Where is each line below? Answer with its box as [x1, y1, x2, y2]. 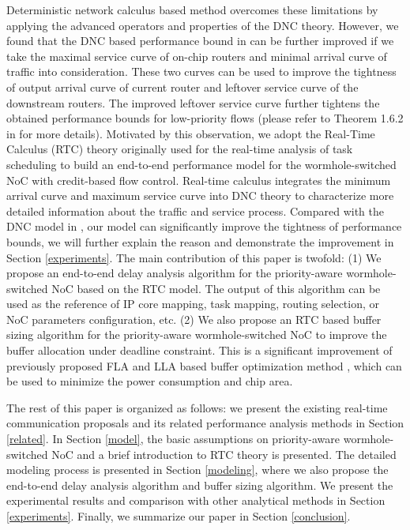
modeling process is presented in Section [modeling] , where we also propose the [6, 461, 389, 478]
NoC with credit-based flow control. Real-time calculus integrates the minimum [6, 171, 391, 188]
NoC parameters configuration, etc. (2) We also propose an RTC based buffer [6, 310, 382, 327]
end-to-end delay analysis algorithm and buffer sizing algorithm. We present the [6, 476, 393, 493]
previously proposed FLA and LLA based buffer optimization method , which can [6, 357, 402, 374]
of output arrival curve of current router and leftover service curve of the [6, 78, 359, 95]
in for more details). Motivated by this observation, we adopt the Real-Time [6, 125, 375, 141]
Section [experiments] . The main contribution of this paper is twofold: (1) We [6, 249, 382, 265]
